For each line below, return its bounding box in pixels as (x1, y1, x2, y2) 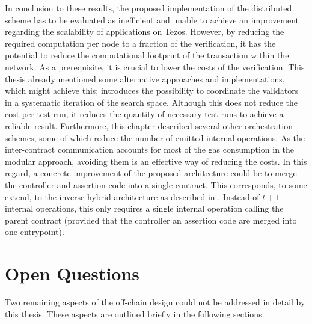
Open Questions (5, 261, 140, 286)
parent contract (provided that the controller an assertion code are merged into (5, 213, 297, 226)
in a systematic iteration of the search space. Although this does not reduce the (5, 96, 298, 108)
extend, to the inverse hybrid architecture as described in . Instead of (5, 190, 260, 203)
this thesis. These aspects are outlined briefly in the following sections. (5, 307, 265, 320)
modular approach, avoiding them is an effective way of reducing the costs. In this (5, 154, 307, 167)
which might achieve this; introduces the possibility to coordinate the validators (5, 84, 299, 97)
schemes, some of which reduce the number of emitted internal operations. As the (5, 131, 305, 144)
